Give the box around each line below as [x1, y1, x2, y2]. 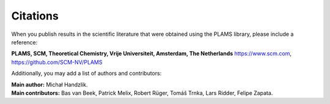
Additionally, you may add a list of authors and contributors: [11, 70, 162, 77]
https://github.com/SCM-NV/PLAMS [11, 58, 103, 66]
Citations [11, 9, 59, 23]
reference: [11, 38, 38, 46]
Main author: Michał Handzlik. [11, 81, 88, 88]
